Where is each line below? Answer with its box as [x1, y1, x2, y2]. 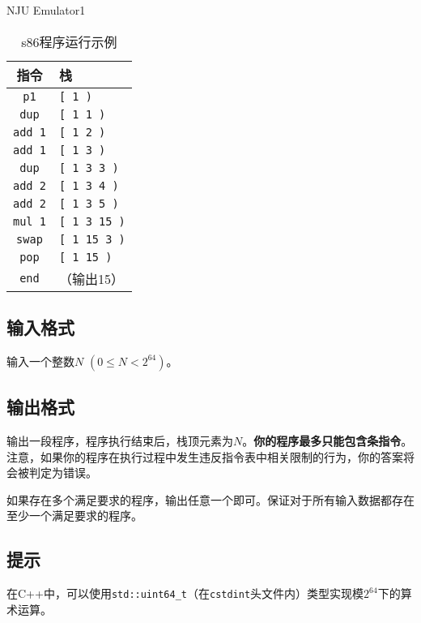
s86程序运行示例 [21, 32, 117, 51]
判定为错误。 [28, 464, 97, 481]
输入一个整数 [6, 352, 74, 369]
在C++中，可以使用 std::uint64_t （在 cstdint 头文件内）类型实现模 [6, 585, 364, 602]
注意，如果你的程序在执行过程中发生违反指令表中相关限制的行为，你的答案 [6, 448, 403, 465]
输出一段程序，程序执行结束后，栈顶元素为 [6, 432, 233, 449]
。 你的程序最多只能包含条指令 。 [242, 432, 413, 449]
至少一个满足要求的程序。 [6, 507, 142, 524]
